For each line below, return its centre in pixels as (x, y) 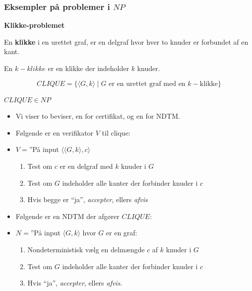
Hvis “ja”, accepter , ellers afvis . (75, 283)
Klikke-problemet (34, 25)
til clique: (116, 132)
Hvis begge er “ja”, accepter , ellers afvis (88, 199)
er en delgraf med (86, 166)
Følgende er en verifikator (55, 132)
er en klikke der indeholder (88, 68)
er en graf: (122, 233)
